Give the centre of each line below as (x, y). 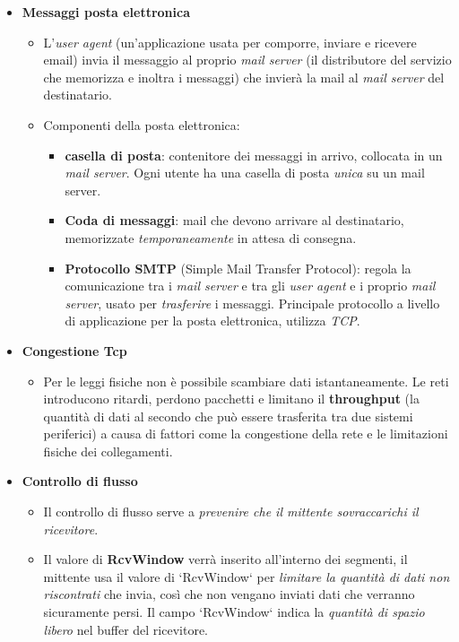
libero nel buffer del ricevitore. (126, 629)
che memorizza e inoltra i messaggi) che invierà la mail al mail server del (244, 77)
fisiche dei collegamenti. (108, 451)
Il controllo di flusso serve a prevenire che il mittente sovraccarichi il (231, 512)
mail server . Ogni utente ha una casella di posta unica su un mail (245, 173)
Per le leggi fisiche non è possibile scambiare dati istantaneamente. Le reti (246, 381)
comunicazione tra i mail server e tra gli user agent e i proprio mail (250, 286)
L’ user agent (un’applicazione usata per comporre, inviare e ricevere (230, 42)
